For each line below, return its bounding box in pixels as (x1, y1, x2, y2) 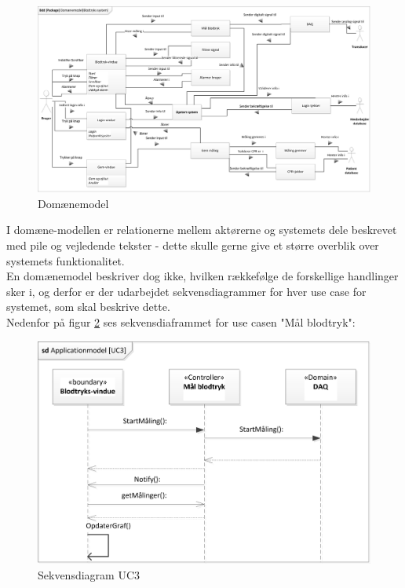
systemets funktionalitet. (6, 252, 125, 268)
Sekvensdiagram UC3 (38, 566, 140, 583)
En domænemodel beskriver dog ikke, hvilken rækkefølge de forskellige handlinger (6, 268, 399, 284)
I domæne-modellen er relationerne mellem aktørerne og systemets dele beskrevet (6, 221, 397, 238)
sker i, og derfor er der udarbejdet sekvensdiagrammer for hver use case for (6, 283, 367, 299)
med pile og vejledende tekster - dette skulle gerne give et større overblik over (6, 237, 379, 254)
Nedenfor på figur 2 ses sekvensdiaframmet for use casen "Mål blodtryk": (6, 314, 356, 330)
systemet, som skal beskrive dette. (6, 298, 170, 315)
